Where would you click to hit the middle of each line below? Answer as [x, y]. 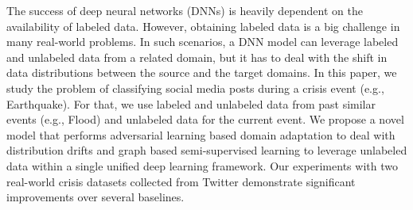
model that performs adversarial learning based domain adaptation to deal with [201, 134]
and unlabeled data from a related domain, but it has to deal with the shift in [197, 57]
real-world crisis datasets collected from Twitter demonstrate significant [181, 181]
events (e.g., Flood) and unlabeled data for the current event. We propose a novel [205, 119]
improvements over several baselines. [95, 197]
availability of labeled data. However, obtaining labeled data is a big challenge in [203, 26]
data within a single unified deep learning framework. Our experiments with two [202, 165]
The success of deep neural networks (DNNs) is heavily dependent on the [185, 10]
